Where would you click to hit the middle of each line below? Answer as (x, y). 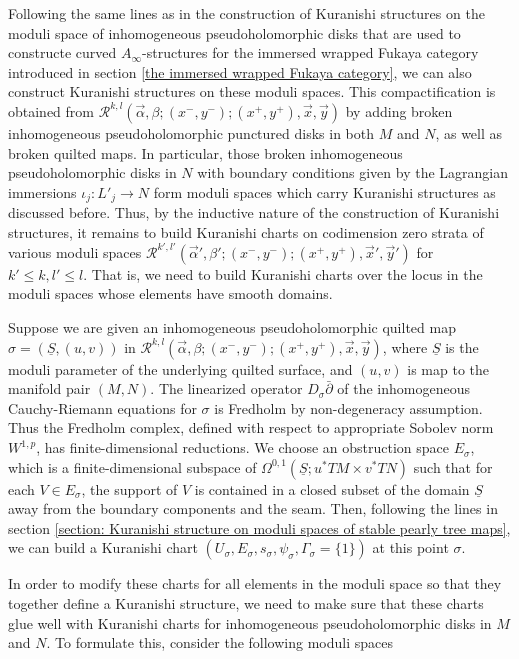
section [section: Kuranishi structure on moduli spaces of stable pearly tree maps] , (259, 527)
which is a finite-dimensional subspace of (132, 466)
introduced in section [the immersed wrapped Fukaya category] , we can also (240, 71)
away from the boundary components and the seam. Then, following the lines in (253, 508)
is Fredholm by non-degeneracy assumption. (348, 407)
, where (405, 346)
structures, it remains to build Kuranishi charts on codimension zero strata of (246, 231)
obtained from (51, 110)
